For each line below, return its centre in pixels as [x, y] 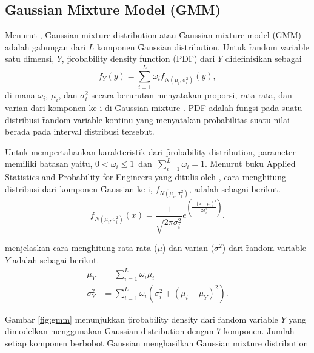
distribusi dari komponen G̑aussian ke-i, [79, 188]
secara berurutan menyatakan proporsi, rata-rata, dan [192, 95]
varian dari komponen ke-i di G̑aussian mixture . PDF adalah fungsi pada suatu [154, 107]
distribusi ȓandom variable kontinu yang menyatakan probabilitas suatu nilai [147, 119]
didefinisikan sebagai [263, 59]
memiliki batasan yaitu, [49, 163]
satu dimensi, [30, 59]
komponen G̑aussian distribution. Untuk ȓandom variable [203, 46]
